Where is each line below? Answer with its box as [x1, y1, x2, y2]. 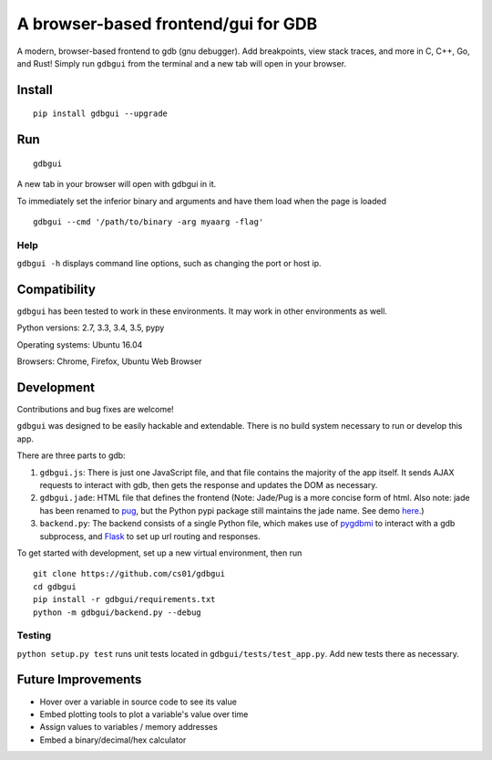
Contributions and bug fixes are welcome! [16, 404, 175, 415]
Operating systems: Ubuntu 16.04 [16, 338, 143, 350]
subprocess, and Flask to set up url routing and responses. [39, 530, 261, 542]
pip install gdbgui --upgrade [33, 109, 169, 119]
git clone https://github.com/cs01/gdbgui [33, 568, 226, 579]
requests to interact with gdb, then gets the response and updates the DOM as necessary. [39, 480, 378, 490]
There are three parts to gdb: [16, 450, 127, 461]
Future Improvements [16, 672, 142, 688]
